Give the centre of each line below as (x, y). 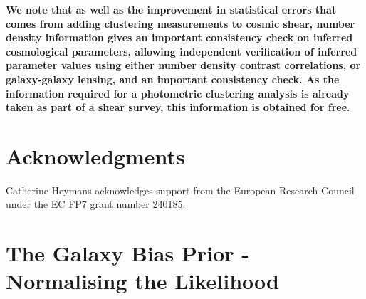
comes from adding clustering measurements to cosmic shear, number (181, 23)
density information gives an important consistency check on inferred (179, 37)
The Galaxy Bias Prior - (127, 253)
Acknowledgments (95, 156)
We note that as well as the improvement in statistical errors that (171, 9)
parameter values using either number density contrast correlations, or (183, 65)
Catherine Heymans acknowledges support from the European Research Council (180, 190)
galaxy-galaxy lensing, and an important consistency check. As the (173, 79)
